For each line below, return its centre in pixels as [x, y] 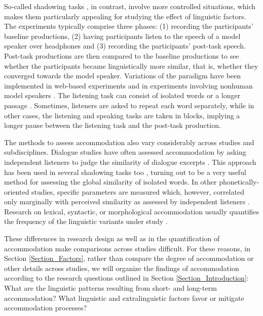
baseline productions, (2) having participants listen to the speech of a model [122, 36]
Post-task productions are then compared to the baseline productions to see [122, 55]
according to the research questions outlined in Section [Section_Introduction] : [126, 278]
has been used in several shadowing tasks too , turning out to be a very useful [125, 172]
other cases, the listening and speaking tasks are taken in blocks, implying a [122, 115]
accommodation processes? [46, 308]
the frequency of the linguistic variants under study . [86, 221]
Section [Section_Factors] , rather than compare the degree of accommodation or [129, 258]
